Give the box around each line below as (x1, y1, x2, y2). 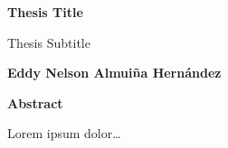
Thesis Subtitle (7, 32, 90, 51)
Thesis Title (7, 3, 83, 21)
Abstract (7, 93, 63, 112)
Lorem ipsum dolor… (7, 124, 121, 143)
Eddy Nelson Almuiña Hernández (7, 63, 222, 82)
